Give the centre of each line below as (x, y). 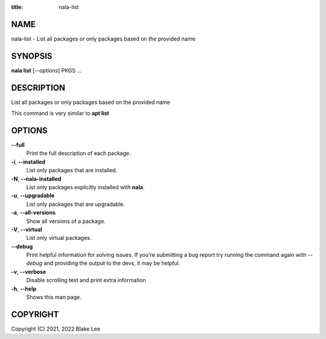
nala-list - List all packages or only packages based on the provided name (103, 39)
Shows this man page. (54, 297)
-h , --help (24, 289)
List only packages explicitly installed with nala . (85, 187)
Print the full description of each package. (78, 153)
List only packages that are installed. (72, 170)
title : (17, 7)
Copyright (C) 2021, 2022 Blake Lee (56, 329)
